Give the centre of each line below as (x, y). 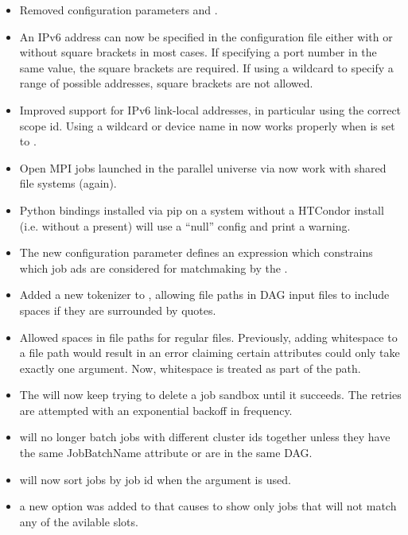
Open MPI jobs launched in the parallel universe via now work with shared (203, 167)
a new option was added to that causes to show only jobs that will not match (208, 506)
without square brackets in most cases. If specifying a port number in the (198, 52)
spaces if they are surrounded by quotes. (118, 310)
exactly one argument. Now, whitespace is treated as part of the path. (190, 368)
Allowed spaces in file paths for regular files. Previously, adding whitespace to (208, 337)
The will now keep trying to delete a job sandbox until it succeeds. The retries (210, 395)
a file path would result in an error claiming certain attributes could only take (210, 353)
